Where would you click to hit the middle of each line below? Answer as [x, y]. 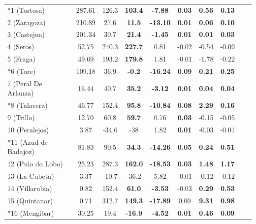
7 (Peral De [25, 83]
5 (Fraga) [22, 59]
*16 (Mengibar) [31, 212]
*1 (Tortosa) [26, 10]
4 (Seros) [21, 47]
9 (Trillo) [21, 117]
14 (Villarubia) [30, 188]
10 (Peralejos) [28, 129]
